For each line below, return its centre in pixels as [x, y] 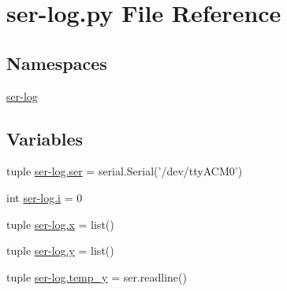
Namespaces [57, 63]
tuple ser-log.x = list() [60, 224]
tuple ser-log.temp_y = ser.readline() [97, 276]
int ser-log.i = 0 [45, 197]
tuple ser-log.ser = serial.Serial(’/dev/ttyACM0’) [125, 171]
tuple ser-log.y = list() [60, 250]
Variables [45, 138]
